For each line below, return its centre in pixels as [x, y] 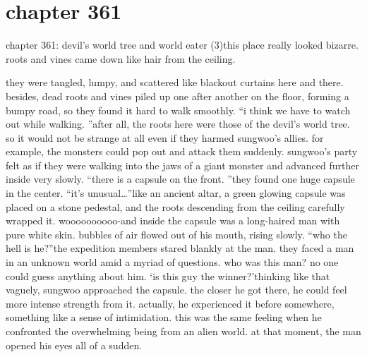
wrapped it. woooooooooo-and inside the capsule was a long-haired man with [173, 220]
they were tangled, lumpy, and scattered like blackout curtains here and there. [175, 82]
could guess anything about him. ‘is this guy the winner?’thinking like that [168, 276]
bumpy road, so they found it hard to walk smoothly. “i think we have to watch [178, 110]
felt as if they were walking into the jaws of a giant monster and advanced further [182, 165]
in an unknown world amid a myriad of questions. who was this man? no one [172, 262]
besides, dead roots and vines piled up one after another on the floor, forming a [178, 96]
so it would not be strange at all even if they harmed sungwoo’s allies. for [165, 137]
